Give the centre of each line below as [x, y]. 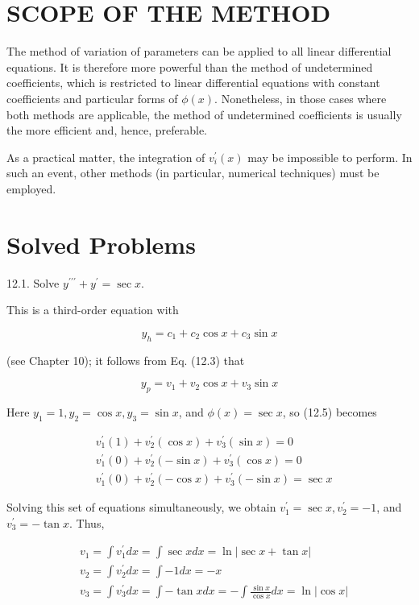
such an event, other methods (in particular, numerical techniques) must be [193, 173]
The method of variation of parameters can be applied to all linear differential [199, 51]
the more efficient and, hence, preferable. [107, 130]
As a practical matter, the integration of [106, 157]
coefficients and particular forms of [92, 98]
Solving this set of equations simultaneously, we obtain [141, 507]
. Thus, [87, 522]
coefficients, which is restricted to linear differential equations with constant [193, 83]
